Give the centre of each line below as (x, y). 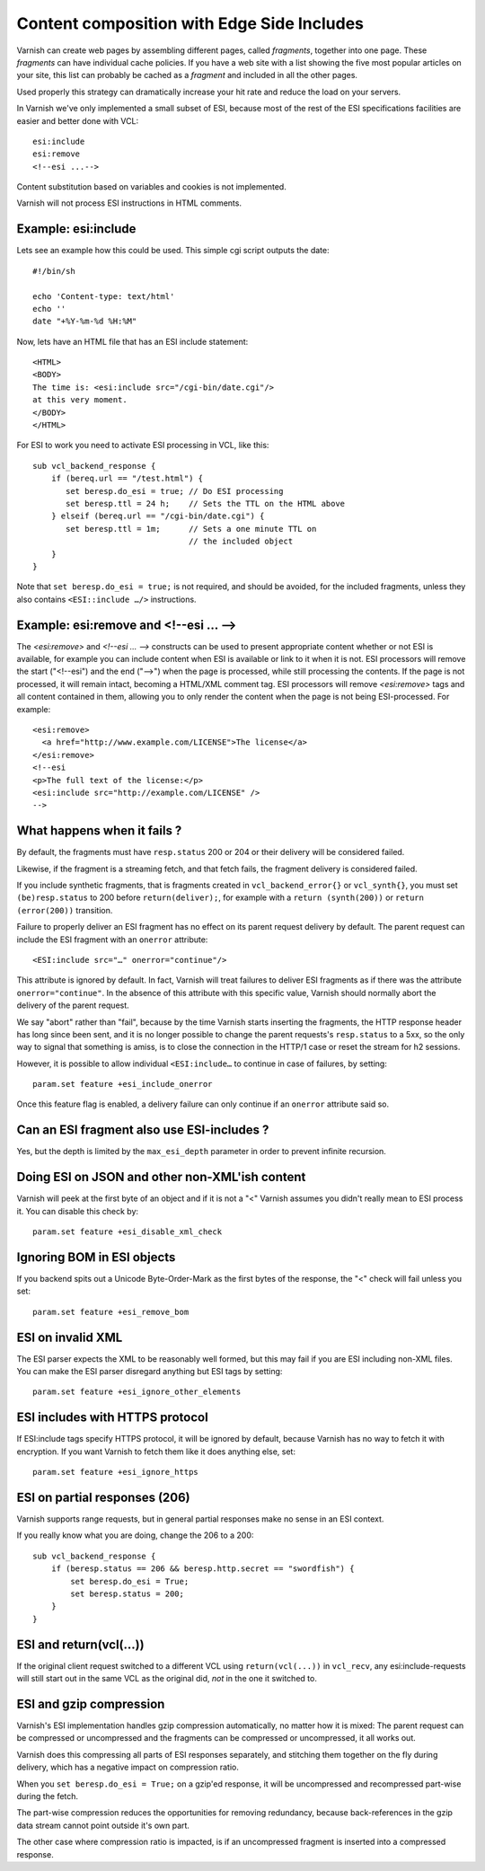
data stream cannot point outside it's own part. (103, 1825)
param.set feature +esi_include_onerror (123, 1084)
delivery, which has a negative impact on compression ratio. (128, 1767)
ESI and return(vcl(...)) (80, 1644)
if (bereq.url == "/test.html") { (127, 479)
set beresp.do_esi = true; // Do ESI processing (175, 491)
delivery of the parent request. (73, 1005)
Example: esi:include (76, 229)
